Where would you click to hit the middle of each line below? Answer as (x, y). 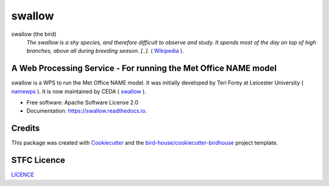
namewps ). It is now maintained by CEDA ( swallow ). (79, 91)
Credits (26, 129)
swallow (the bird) (34, 34)
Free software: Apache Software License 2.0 (83, 103)
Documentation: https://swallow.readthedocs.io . (87, 111)
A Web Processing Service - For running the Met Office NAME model (144, 68)
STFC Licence (38, 160)
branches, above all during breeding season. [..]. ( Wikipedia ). (105, 51)
